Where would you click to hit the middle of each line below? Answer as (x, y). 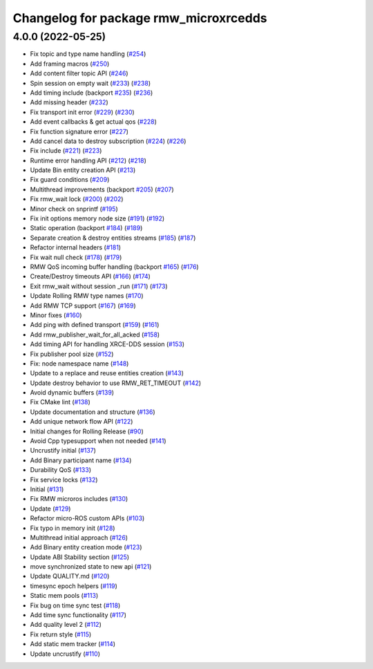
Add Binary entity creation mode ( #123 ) (86, 547)
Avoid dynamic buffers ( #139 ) (72, 393)
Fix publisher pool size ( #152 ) (72, 354)
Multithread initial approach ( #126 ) (79, 537)
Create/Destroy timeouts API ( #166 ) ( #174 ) (90, 276)
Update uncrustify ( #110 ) (65, 654)
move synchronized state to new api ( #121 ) (91, 567)
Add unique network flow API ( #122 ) (82, 422)
